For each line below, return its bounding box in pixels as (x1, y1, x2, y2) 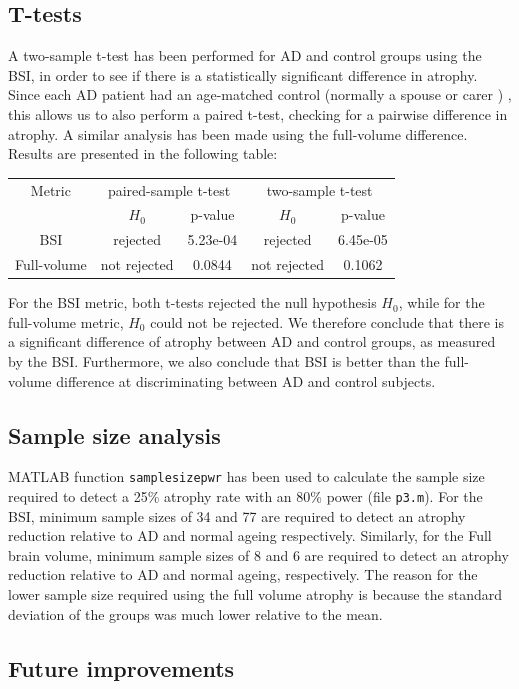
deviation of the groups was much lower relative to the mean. (8, 603, 383, 624)
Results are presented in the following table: (8, 143, 278, 164)
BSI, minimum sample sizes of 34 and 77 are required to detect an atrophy (8, 505, 466, 526)
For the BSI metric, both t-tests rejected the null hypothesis (8, 292, 377, 313)
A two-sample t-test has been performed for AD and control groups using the (8, 45, 482, 66)
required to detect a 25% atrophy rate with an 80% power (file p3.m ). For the (8, 485, 483, 506)
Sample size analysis (8, 419, 221, 450)
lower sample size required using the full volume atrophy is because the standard (8, 584, 503, 604)
